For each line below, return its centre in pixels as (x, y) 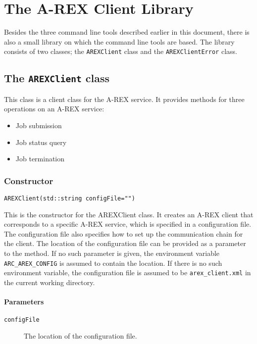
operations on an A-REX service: (54, 109)
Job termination (40, 159)
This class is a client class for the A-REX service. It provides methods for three (124, 99)
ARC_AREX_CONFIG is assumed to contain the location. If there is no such (113, 263)
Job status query (41, 142)
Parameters (24, 302)
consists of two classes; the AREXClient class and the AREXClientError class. (121, 51)
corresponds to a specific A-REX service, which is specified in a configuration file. (128, 224)
